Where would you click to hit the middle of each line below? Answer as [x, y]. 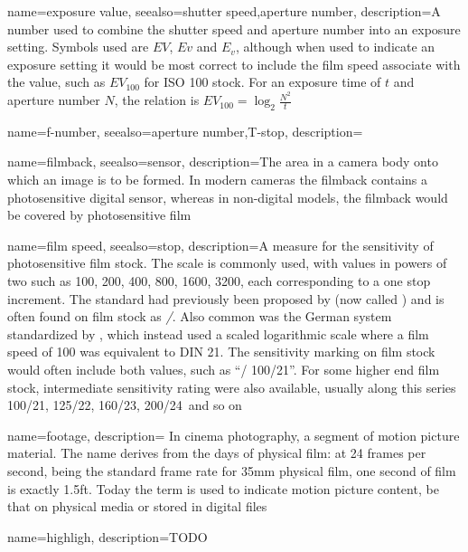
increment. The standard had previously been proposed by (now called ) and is [226, 298]
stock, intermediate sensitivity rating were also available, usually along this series [232, 387]
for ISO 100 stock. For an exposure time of [262, 82]
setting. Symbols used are [78, 47]
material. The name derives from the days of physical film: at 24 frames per [217, 453]
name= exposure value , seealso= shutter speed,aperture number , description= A [224, 11]
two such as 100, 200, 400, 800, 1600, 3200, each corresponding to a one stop [219, 281]
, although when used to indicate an [335, 47]
